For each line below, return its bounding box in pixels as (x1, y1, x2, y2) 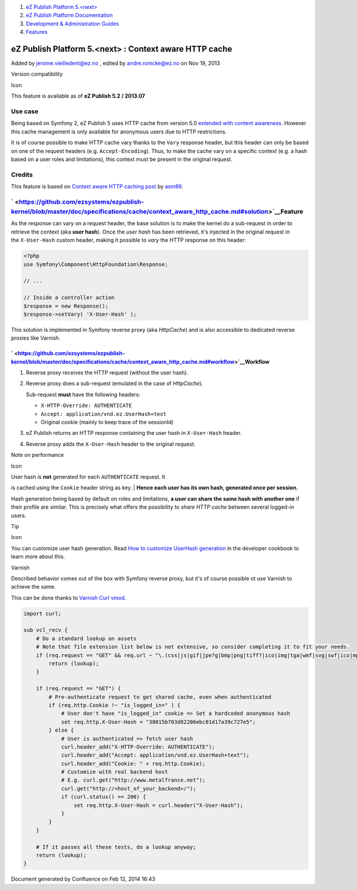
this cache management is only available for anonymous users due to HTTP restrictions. (11, 128, 227, 135)
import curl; (23, 610, 62, 617)
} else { (48, 727, 74, 734)
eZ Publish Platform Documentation (26, 12, 113, 19)
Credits (11, 170, 33, 179)
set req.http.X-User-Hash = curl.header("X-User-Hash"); (73, 802, 243, 808)
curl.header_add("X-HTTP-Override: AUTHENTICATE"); (61, 743, 215, 750)
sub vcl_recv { (23, 627, 68, 634)
